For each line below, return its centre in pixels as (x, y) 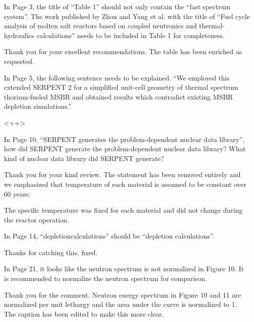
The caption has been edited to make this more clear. (84, 313)
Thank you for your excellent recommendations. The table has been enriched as (123, 51)
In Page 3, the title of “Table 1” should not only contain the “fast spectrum (117, 6)
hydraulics (19, 35)
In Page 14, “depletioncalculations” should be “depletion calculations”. (109, 236)
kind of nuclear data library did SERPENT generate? (84, 158)
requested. (19, 61)
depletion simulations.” (38, 106)
